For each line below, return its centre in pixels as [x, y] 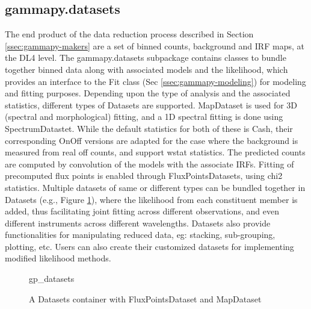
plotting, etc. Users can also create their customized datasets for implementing [149, 246]
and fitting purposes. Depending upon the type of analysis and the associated [148, 93]
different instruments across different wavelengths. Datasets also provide [138, 223]
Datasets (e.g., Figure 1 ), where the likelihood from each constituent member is [151, 199]
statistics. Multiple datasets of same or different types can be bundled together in [155, 187]
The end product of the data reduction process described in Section [129, 34]
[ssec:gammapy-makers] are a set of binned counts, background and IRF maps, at [155, 45]
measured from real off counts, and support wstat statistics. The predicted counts [155, 152]
